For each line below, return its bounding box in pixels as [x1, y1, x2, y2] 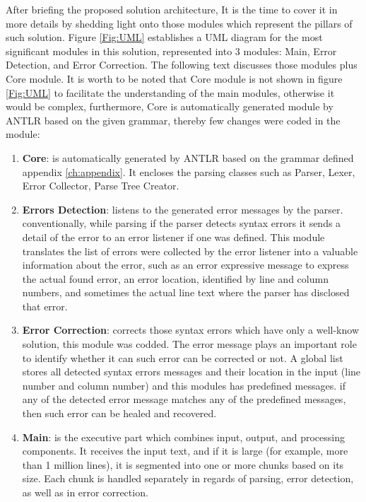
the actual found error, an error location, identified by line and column [22, 271, 329, 286]
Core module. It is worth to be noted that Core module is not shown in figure [6, 71, 343, 86]
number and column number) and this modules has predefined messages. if [22, 378, 346, 392]
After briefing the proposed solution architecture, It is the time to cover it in [6, 2, 338, 16]
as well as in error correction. [22, 485, 148, 499]
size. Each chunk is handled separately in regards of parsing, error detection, [22, 471, 354, 486]
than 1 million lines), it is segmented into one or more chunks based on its [22, 457, 344, 472]
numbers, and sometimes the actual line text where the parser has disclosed [22, 285, 350, 300]
